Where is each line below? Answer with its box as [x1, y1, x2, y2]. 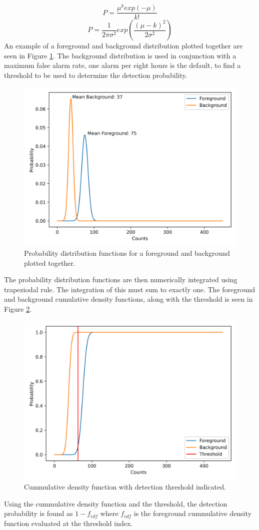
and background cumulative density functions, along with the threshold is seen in [4, 294, 253, 304]
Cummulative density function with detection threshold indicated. [24, 482, 226, 492]
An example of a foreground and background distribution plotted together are [4, 40, 243, 51]
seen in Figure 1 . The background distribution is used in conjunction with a [4, 50, 236, 60]
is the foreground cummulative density [133, 508, 251, 519]
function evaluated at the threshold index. [4, 518, 133, 529]
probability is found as [4, 508, 73, 519]
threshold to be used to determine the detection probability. [4, 69, 187, 80]
